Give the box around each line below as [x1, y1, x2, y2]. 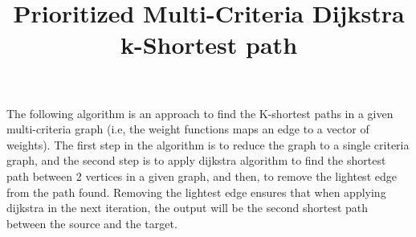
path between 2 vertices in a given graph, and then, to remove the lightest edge [6, 167, 397, 184]
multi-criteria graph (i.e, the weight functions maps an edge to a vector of [6, 121, 369, 137]
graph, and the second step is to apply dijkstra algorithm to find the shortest [6, 152, 386, 169]
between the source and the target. [6, 215, 177, 231]
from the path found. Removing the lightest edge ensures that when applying [6, 183, 386, 200]
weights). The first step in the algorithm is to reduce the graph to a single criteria [6, 136, 410, 153]
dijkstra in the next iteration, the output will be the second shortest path [6, 199, 369, 216]
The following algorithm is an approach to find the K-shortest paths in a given [6, 104, 394, 121]
